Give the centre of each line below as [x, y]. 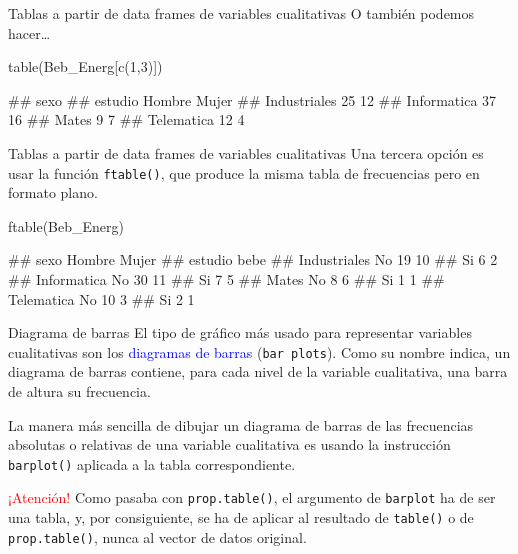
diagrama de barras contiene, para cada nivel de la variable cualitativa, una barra [258, 371]
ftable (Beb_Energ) [66, 225]
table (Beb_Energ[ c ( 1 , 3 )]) [85, 66]
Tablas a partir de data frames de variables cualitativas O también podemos [241, 13]
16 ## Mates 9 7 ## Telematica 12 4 [126, 119]
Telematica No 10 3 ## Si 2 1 [101, 298]
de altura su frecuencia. [79, 391]
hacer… [29, 32]
